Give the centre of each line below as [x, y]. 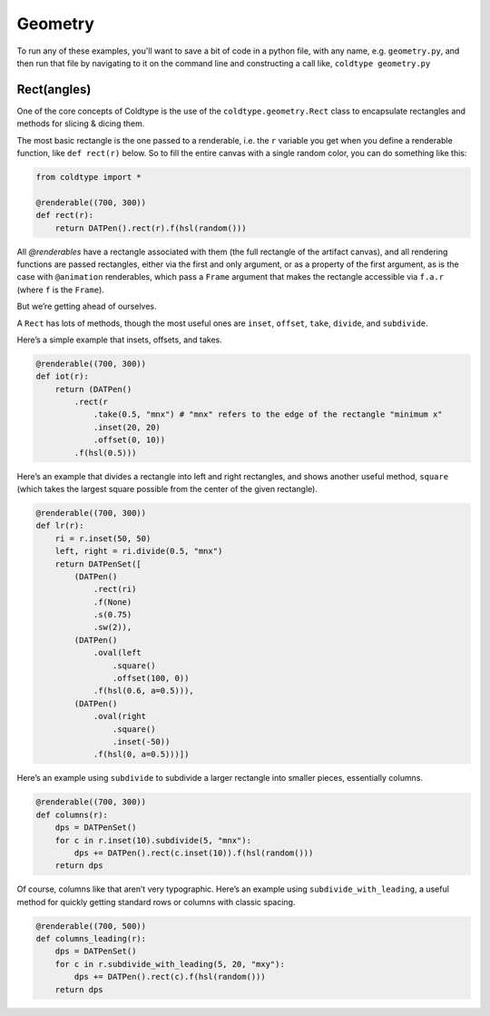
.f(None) [113, 602]
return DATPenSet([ [98, 564]
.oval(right [120, 716]
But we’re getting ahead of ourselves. [87, 306]
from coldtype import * [89, 177]
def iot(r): [63, 376]
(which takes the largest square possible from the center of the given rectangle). [167, 488]
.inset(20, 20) [127, 427]
